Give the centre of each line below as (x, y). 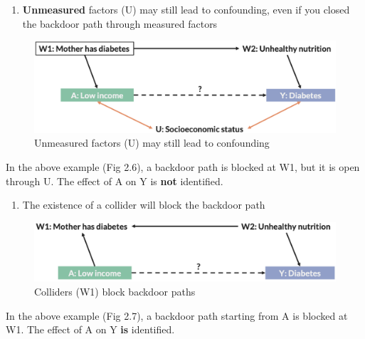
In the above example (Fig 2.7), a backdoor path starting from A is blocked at (177, 315)
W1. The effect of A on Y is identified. (90, 329)
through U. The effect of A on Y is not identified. (115, 181)
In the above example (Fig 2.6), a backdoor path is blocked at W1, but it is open (183, 166)
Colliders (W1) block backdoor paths (115, 291)
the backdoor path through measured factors (120, 23)
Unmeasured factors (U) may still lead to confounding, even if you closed (186, 9)
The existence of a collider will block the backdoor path (144, 205)
